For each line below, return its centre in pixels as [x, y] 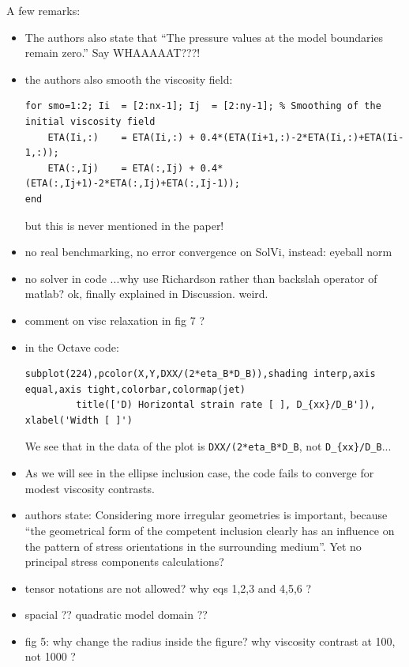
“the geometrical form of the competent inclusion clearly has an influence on [210, 530]
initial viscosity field [90, 121]
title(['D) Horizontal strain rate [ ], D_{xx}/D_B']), [226, 405]
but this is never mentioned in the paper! [124, 225]
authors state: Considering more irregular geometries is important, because [206, 515]
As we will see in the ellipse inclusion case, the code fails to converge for [199, 473]
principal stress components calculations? [124, 561]
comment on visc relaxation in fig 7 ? [115, 320]
